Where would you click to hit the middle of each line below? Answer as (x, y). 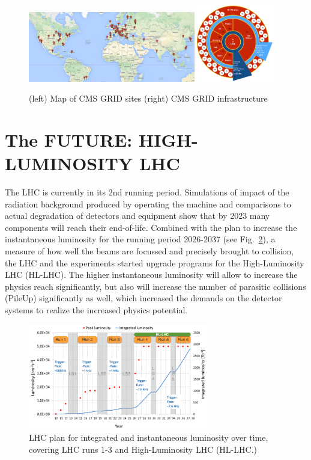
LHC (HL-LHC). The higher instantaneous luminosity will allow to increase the (151, 274)
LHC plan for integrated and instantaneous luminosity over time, (149, 437)
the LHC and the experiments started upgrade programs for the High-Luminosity (155, 262)
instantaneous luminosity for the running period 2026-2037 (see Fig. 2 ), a (140, 239)
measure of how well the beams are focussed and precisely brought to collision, (149, 251)
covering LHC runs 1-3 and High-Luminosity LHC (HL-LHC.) (143, 449)
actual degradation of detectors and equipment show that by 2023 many (137, 216)
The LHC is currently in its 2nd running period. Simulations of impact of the (147, 192)
